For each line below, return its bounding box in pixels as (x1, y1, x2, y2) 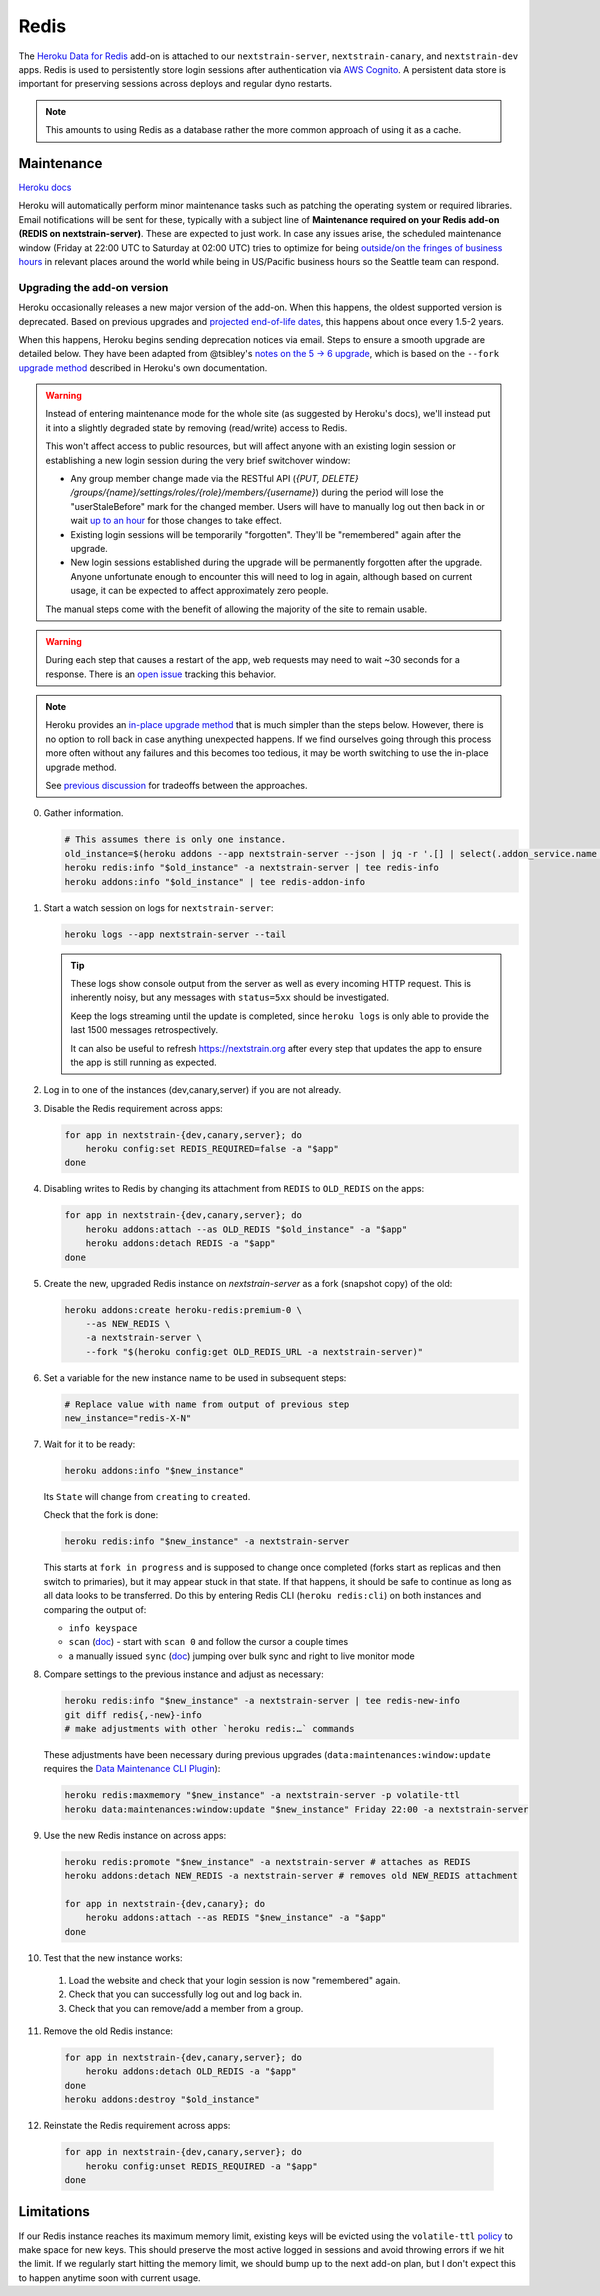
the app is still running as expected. (70, 1056, 217, 1068)
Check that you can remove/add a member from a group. (68, 2002, 304, 2014)
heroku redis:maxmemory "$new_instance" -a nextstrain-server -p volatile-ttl (64, 1790, 460, 1801)
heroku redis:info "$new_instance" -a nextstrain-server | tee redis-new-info (64, 1695, 460, 1707)
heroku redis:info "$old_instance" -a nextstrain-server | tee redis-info (64, 862, 440, 874)
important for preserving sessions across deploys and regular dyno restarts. (18, 78, 333, 90)
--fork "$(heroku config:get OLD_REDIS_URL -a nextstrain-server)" (85, 1346, 424, 1357)
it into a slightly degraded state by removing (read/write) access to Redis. (45, 421, 348, 434)
